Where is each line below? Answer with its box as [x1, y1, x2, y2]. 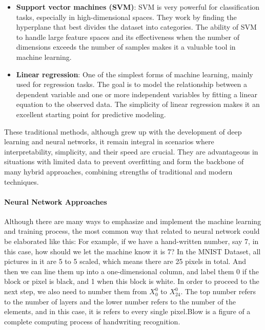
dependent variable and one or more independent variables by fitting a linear [16, 89, 257, 99]
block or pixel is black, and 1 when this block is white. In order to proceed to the [4, 276, 259, 287]
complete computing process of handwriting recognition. [4, 316, 180, 326]
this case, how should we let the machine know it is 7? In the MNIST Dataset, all [4, 246, 261, 256]
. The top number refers [180, 286, 256, 297]
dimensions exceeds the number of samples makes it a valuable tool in [16, 41, 236, 52]
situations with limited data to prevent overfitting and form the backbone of [4, 156, 244, 167]
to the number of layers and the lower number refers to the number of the [4, 296, 236, 306]
